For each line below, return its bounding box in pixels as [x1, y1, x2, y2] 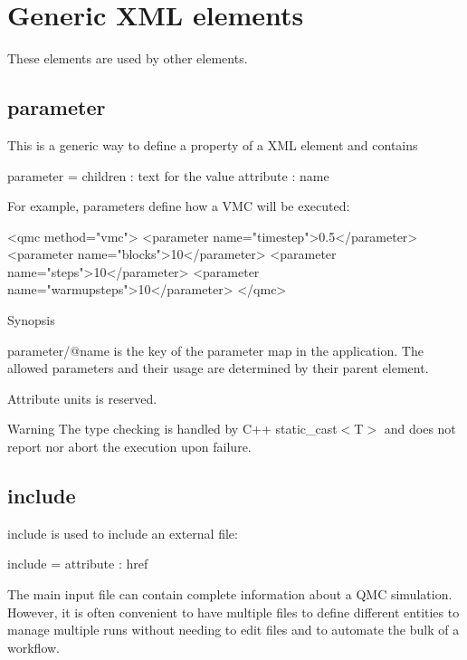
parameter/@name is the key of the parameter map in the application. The [7, 340, 424, 359]
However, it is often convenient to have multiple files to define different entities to [7, 602, 460, 621]
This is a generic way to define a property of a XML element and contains [7, 135, 418, 154]
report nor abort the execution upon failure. [7, 437, 252, 456]
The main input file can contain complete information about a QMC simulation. [7, 585, 453, 604]
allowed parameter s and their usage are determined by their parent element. [7, 359, 429, 378]
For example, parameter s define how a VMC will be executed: [7, 196, 350, 215]
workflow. [7, 637, 60, 656]
